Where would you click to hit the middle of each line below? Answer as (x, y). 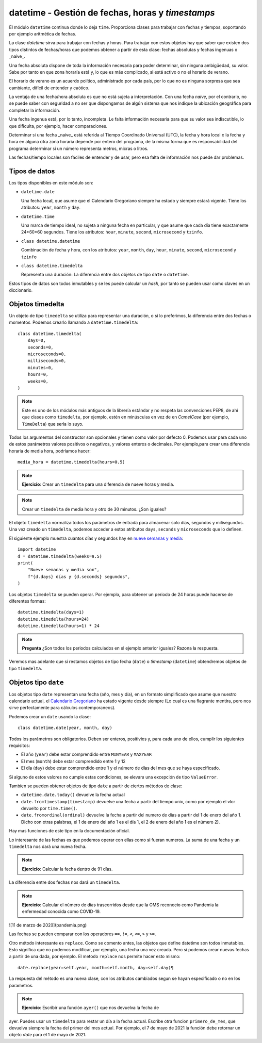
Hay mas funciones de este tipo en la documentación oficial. (69, 831)
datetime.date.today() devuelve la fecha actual (73, 795)
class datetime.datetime (50, 241)
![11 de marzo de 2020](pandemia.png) (48, 925)
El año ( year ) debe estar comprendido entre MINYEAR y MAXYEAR (87, 754)
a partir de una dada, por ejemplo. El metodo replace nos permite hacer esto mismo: (95, 957)
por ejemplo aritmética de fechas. (43, 33)
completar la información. (35, 110)
